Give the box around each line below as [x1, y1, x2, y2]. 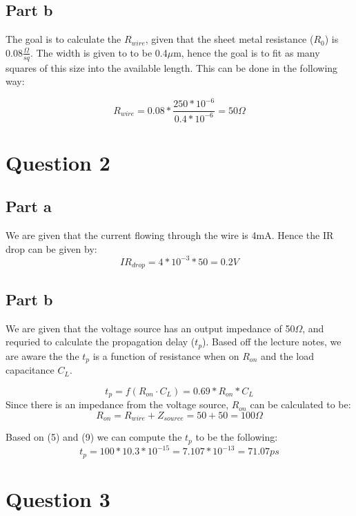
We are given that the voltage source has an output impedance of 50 [6, 321, 295, 335]
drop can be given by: [6, 241, 97, 256]
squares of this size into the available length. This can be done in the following [6, 60, 338, 75]
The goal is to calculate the [6, 32, 121, 46]
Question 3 [6, 484, 110, 513]
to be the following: [195, 430, 278, 444]
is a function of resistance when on [92, 348, 239, 363]
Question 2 [6, 148, 110, 176]
